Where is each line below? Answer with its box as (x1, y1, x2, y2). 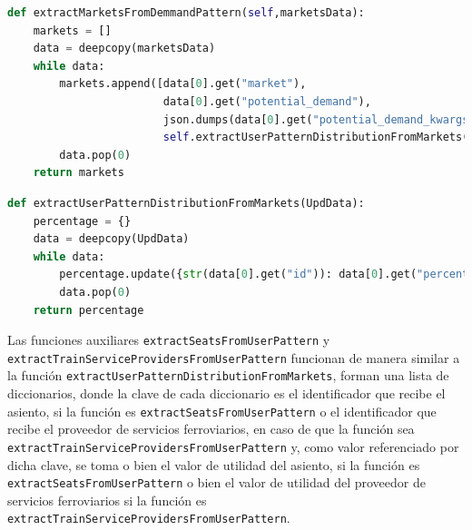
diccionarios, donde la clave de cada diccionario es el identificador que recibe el (7, 384, 446, 403)
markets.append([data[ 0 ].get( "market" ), (59, 77, 307, 91)
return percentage (33, 303, 144, 317)
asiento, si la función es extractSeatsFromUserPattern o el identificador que (7, 401, 437, 420)
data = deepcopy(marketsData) (33, 42, 216, 55)
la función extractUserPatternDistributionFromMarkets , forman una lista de (7, 366, 449, 385)
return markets (33, 166, 124, 180)
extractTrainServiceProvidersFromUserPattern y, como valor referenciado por (7, 437, 459, 456)
